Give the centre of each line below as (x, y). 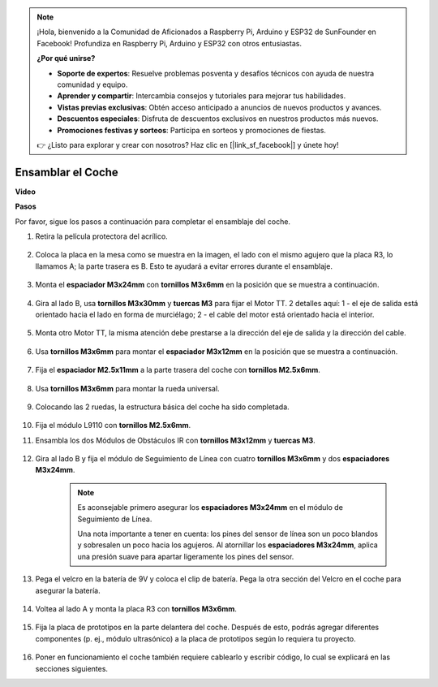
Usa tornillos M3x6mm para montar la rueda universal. (127, 388)
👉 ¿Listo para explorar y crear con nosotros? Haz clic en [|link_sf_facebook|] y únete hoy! (188, 145)
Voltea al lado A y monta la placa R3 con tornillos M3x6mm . (136, 608)
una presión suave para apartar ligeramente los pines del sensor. (186, 556)
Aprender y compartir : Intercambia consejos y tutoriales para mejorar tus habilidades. (202, 96)
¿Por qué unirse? (66, 58)
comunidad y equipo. (92, 84)
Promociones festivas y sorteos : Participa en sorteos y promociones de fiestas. (191, 130)
